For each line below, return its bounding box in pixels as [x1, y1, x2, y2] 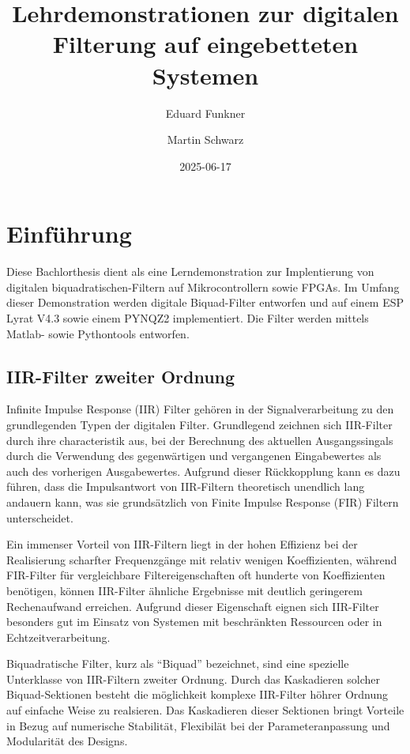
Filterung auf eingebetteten [52, 28, 359, 60]
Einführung [6, 217, 132, 250]
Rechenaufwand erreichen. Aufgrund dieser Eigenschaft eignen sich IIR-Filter [6, 598, 379, 614]
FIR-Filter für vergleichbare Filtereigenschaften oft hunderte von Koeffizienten [6, 567, 386, 583]
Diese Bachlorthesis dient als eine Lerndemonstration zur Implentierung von [6, 263, 374, 280]
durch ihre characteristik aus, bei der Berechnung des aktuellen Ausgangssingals [6, 432, 393, 448]
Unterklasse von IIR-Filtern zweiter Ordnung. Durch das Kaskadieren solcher [6, 670, 380, 687]
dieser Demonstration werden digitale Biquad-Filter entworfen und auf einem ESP [6, 294, 404, 311]
